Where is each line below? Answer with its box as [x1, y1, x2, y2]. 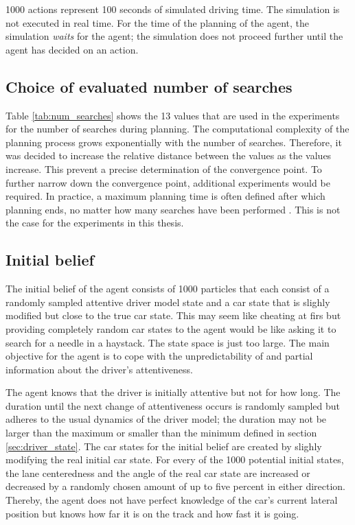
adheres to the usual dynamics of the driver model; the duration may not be [5, 412, 327, 426]
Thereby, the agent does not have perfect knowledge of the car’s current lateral [5, 493, 338, 507]
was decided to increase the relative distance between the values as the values [5, 148, 332, 163]
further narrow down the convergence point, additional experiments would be [5, 175, 330, 189]
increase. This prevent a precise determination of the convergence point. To [5, 161, 322, 176]
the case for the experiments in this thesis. [5, 215, 184, 230]
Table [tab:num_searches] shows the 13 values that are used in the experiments [5, 108, 340, 122]
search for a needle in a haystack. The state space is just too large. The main [5, 335, 330, 349]
